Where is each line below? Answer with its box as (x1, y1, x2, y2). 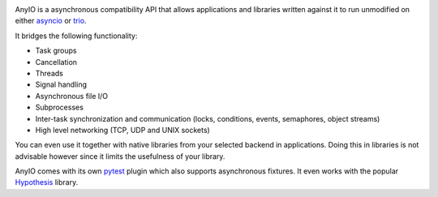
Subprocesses (35, 102, 84, 113)
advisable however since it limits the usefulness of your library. (15, 151, 225, 161)
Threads (35, 68, 64, 78)
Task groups (35, 45, 77, 56)
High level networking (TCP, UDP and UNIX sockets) (35, 125, 210, 135)
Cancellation (35, 57, 77, 66)
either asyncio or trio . (15, 16, 87, 26)
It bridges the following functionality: (15, 31, 138, 41)
